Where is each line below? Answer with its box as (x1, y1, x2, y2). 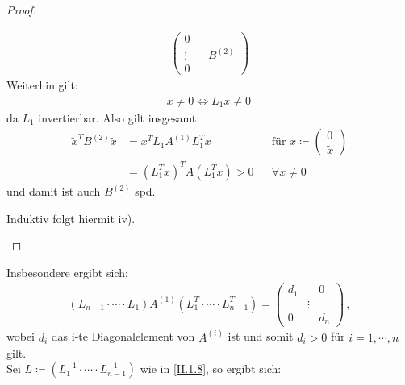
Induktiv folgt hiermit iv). (6, 209, 136, 226)
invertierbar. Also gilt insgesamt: (38, 109, 200, 126)
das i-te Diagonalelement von (51, 328, 195, 345)
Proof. (6, 2, 36, 18)
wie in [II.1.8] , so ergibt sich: (140, 360, 282, 377)
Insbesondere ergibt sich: (6, 263, 128, 280)
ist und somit (228, 328, 294, 345)
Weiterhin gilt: (6, 77, 78, 93)
